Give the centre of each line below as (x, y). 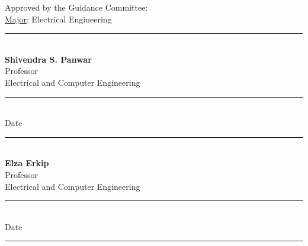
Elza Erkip (27, 163)
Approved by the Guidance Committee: (76, 7)
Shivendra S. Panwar (48, 59)
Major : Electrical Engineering (58, 19)
